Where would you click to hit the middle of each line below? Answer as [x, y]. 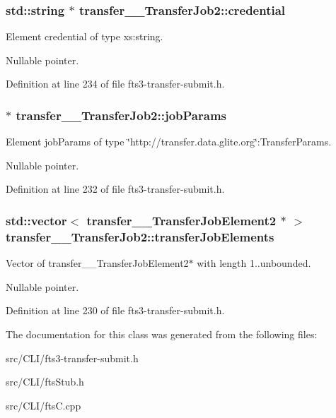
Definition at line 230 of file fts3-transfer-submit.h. [115, 310]
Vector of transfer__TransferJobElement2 [97, 263]
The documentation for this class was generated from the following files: [162, 334]
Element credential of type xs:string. [85, 36]
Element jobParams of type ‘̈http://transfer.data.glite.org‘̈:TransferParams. [169, 142]
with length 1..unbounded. [254, 263]
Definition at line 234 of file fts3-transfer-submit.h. [115, 84]
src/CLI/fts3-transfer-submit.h [72, 358]
